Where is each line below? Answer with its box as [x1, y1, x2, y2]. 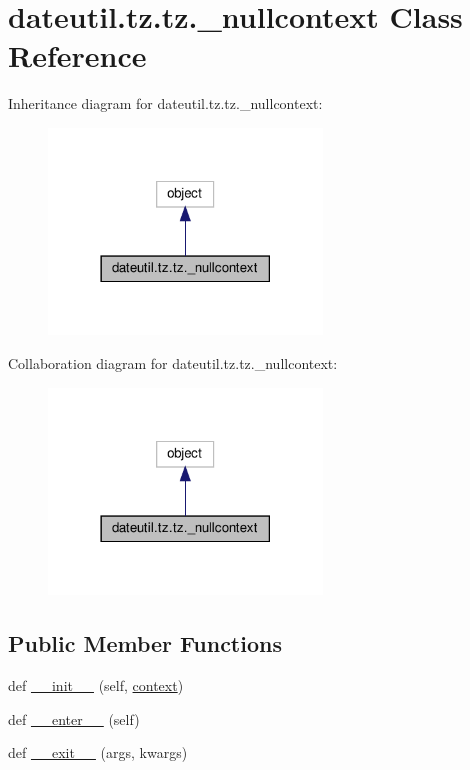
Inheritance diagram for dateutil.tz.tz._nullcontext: [8, 93, 323, 114]
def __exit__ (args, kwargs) [8, 742, 188, 763]
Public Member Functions [8, 628, 282, 659]
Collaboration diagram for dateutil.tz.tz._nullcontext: [8, 353, 338, 374]
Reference [8, 35, 147, 76]
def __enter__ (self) [8, 708, 140, 729]
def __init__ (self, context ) [8, 675, 184, 696]
